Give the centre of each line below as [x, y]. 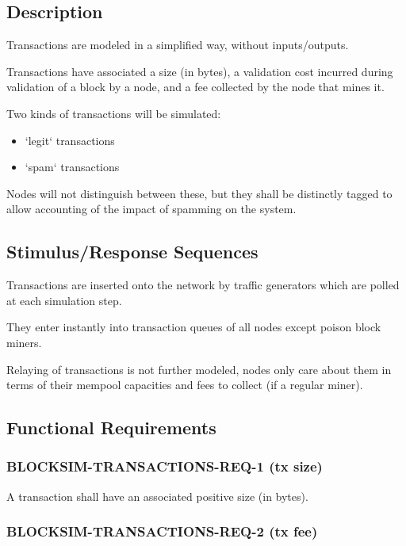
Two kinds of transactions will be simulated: [114, 113]
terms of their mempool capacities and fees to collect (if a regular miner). [185, 385]
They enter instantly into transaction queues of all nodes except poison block [194, 327]
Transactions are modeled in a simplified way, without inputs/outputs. [178, 45]
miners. [24, 342]
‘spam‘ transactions [72, 167]
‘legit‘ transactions [70, 140]
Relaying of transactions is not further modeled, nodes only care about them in [199, 369]
